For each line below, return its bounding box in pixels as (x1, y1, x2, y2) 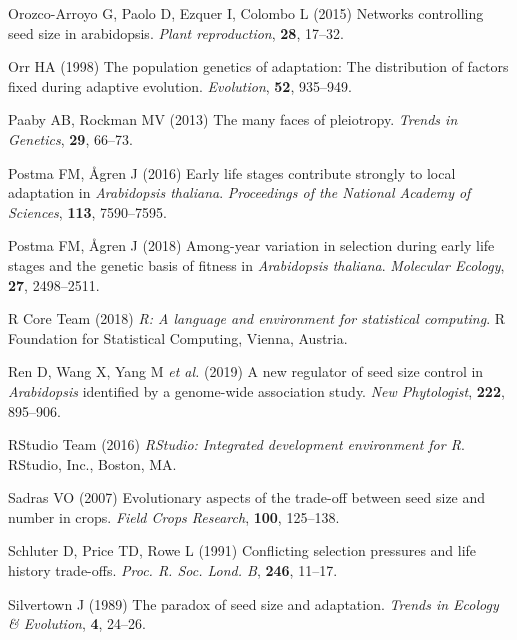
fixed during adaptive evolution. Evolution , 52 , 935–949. (8, 75, 352, 96)
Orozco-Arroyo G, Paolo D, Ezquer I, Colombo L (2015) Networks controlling (8, 3, 484, 23)
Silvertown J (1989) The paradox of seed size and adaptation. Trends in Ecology (8, 593, 499, 614)
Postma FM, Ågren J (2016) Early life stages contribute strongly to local (8, 162, 456, 183)
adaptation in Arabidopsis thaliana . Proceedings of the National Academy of (8, 182, 471, 203)
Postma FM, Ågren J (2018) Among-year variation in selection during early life (8, 235, 495, 256)
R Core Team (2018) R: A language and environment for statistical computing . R (8, 308, 506, 329)
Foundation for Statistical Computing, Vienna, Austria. (8, 327, 348, 348)
